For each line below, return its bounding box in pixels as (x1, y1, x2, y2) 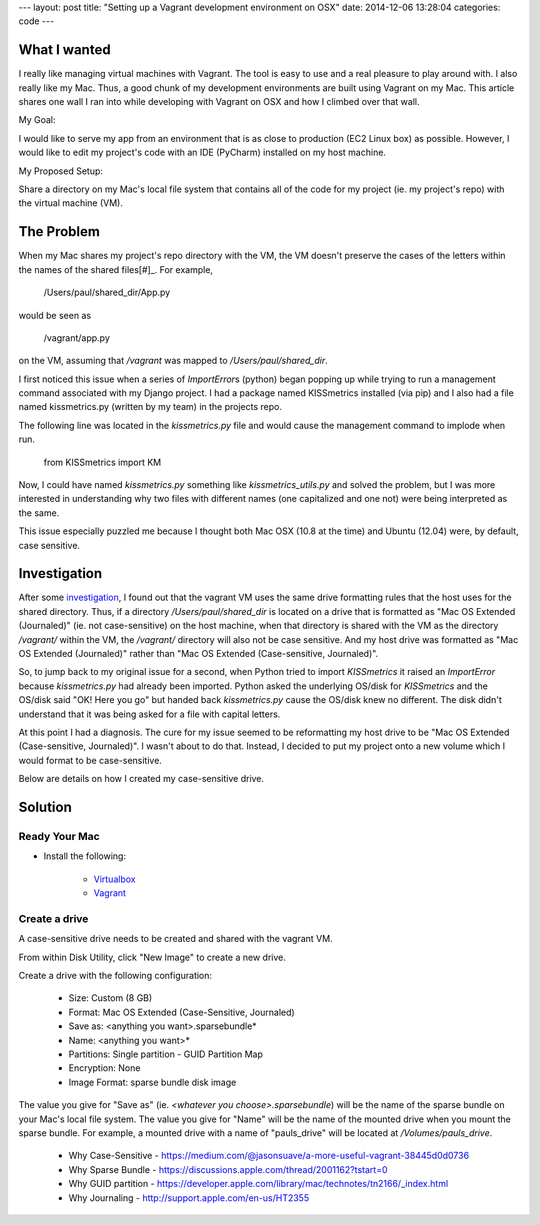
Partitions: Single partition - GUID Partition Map (68, 1048, 264, 1060)
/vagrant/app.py (43, 331, 110, 344)
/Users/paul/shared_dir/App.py (43, 286, 171, 299)
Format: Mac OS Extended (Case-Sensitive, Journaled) (68, 1006, 295, 1018)
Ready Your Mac (18, 829, 100, 843)
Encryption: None (68, 1062, 141, 1074)
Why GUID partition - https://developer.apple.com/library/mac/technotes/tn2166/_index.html (68, 1178, 449, 1190)
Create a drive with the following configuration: (18, 970, 213, 982)
